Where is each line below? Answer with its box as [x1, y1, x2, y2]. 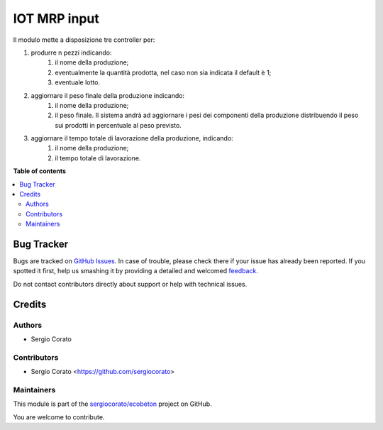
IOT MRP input [13, 11, 99, 26]
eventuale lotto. [55, 78, 101, 87]
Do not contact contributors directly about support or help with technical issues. [13, 280, 248, 288]
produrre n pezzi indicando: [30, 48, 112, 57]
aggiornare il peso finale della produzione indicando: [30, 91, 184, 99]
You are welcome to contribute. [13, 412, 105, 421]
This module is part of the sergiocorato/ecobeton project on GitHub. [13, 399, 212, 408]
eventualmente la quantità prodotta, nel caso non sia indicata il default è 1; [55, 68, 272, 77]
